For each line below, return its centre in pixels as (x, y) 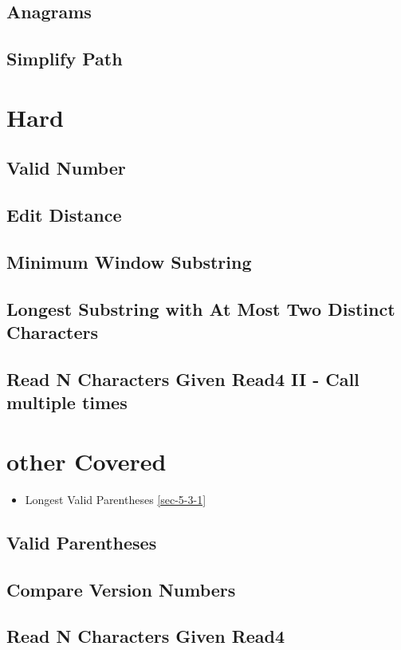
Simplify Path (65, 59)
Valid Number (66, 168)
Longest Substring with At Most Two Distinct (201, 308)
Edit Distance (64, 215)
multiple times (67, 402)
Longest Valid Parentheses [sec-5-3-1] (116, 499)
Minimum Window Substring (129, 261)
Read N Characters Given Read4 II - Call (183, 378)
